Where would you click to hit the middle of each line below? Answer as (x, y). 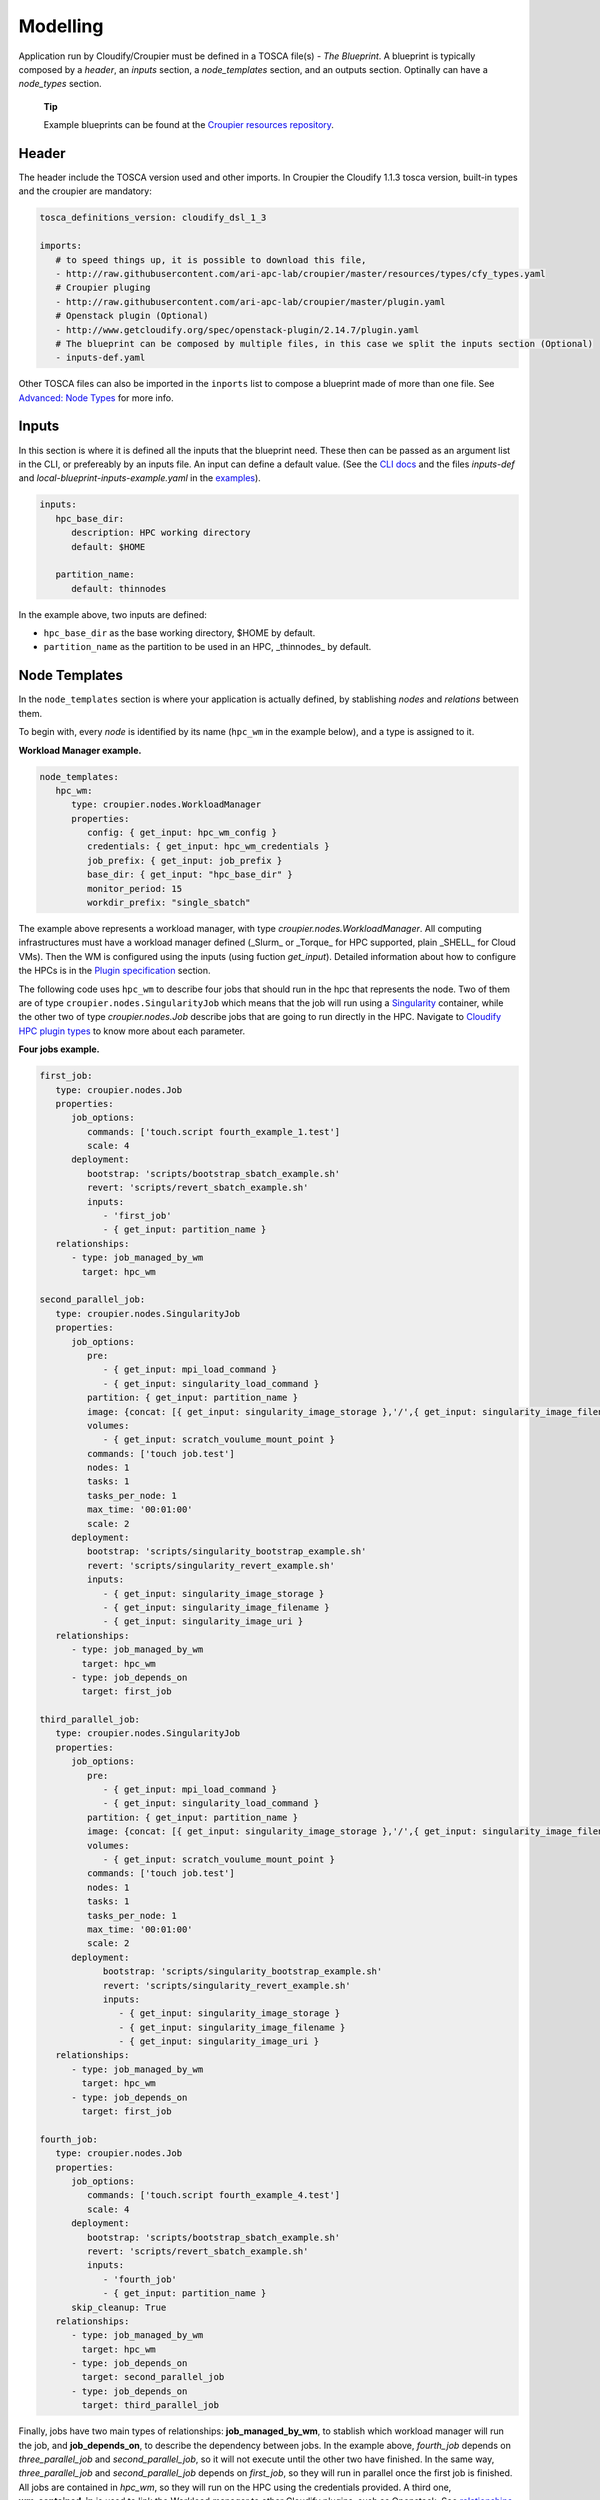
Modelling (61, 26)
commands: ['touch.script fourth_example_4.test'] (213, 2195)
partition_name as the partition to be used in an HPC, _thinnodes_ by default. (207, 647)
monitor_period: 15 (134, 888)
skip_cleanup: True (119, 2307)
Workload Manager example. (80, 750)
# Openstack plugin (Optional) (132, 316)
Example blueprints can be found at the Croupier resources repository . (189, 125)
